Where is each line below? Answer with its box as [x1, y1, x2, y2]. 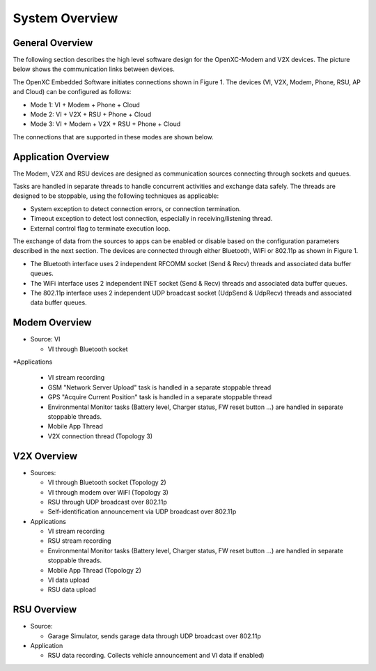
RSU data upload [47, 585, 97, 594]
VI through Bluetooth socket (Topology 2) [47, 478, 166, 487]
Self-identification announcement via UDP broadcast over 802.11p [47, 507, 237, 516]
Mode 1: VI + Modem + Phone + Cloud [30, 100, 141, 109]
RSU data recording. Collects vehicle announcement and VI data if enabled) [47, 651, 265, 660]
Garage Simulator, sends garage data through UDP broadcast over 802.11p [47, 631, 261, 640]
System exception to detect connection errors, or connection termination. [30, 204, 242, 213]
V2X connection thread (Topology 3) [47, 432, 153, 440]
